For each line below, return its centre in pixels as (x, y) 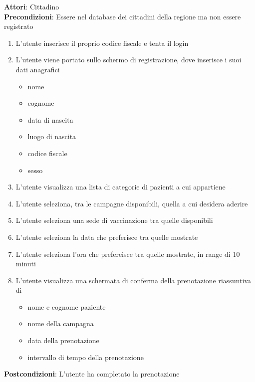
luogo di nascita (52, 136)
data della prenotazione (63, 340)
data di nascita (50, 119)
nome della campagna (61, 323)
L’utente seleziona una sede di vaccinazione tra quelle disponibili (114, 220)
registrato (19, 26)
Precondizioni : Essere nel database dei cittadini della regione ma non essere (123, 16)
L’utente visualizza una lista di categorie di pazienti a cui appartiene (121, 187)
